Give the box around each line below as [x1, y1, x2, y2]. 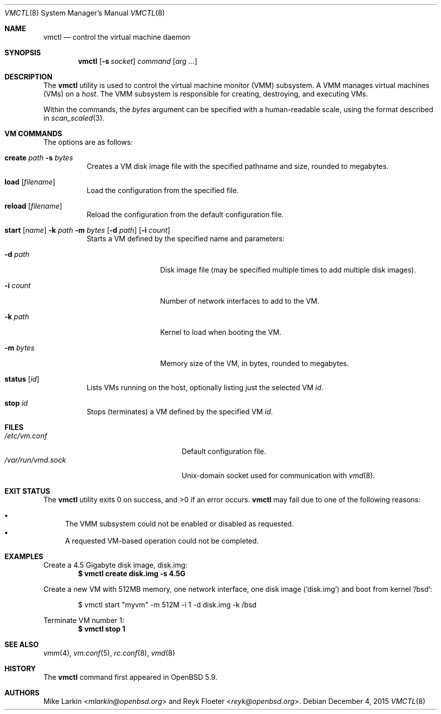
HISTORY [5, 664, 36, 673]
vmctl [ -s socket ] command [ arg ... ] [78, 57, 197, 65]
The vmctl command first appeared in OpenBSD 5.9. [43, 673, 218, 681]
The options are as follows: [43, 138, 133, 146]
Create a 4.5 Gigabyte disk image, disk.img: [43, 561, 188, 569]
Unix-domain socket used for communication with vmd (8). [182, 471, 375, 480]
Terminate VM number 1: [43, 616, 125, 624]
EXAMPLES [5, 552, 43, 561]
